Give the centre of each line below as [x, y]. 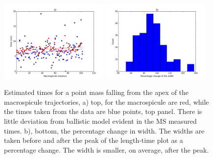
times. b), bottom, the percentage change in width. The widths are [104, 130]
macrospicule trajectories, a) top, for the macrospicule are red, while [106, 102]
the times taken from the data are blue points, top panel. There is [103, 111]
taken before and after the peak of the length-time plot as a [94, 140]
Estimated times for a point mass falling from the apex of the [96, 92]
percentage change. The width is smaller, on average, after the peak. [106, 149]
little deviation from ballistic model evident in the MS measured [100, 121]
